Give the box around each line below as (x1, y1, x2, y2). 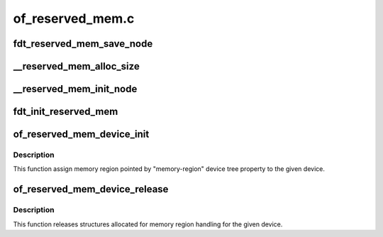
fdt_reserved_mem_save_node (13, 38, 153, 50)
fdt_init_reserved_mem (13, 106, 118, 118)
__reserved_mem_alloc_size (13, 60, 140, 72)
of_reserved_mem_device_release (13, 183, 169, 195)
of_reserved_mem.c (13, 11, 135, 26)
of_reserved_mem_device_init (13, 128, 150, 140)
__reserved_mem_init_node (13, 83, 138, 95)
